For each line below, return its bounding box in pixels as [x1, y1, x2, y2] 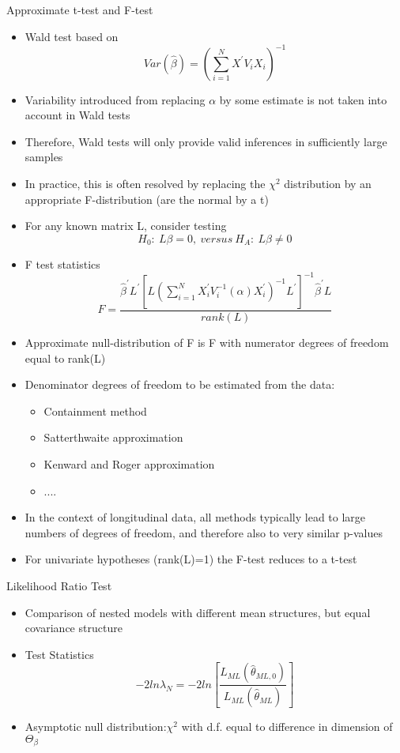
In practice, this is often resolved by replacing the [25, 175, 266, 192]
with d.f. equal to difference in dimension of [181, 718, 393, 735]
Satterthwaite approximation [43, 429, 183, 446]
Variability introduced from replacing [25, 91, 206, 107]
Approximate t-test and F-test [6, 2, 153, 17]
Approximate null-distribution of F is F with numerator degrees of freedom [25, 333, 389, 350]
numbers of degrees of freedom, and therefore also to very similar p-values [25, 524, 383, 540]
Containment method [43, 402, 147, 419]
